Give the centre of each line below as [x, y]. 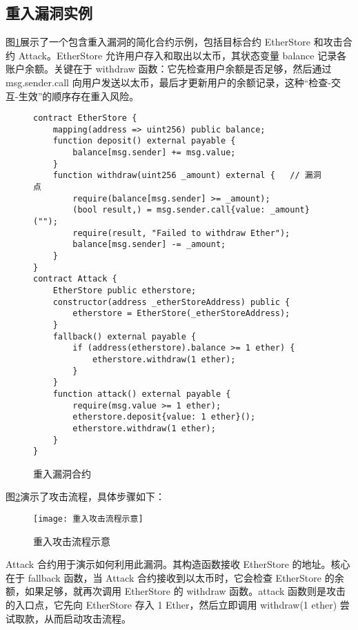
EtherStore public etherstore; [125, 291]
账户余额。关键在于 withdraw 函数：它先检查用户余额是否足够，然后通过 [169, 69]
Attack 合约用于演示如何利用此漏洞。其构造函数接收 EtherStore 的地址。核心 [178, 564]
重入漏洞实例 [49, 13]
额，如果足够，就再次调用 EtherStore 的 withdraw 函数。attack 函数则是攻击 [176, 591]
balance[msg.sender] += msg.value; [154, 153]
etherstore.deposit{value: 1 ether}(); [164, 417]
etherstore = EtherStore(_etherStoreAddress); [181, 314]
